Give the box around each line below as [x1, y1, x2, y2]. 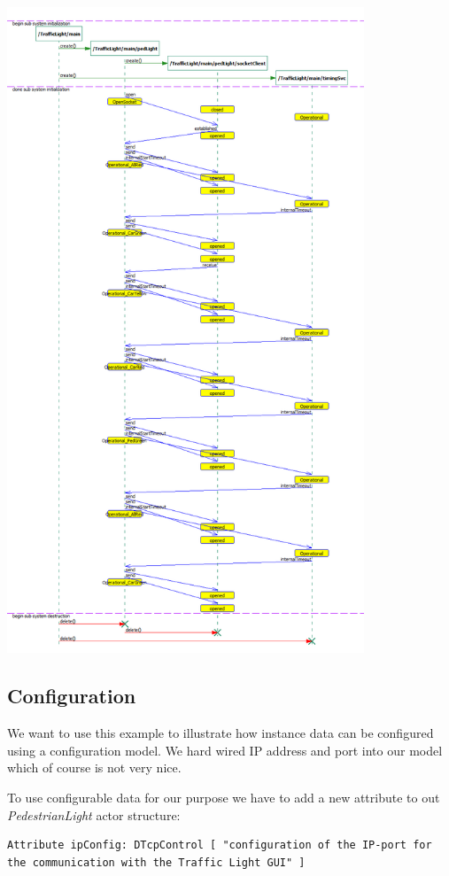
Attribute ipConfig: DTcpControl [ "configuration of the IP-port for [7, 839, 432, 852]
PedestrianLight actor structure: [7, 805, 181, 824]
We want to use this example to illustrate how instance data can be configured [7, 724, 434, 742]
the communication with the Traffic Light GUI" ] [7, 856, 306, 869]
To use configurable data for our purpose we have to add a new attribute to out [7, 788, 440, 807]
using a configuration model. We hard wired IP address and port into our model [7, 740, 443, 759]
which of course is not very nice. [7, 758, 182, 777]
